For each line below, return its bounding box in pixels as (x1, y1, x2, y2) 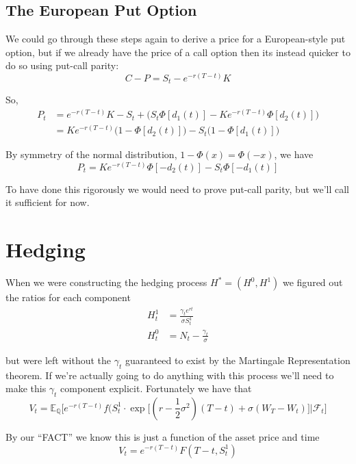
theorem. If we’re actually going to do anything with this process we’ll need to (5, 368, 334, 382)
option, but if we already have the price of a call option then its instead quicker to (5, 44, 351, 59)
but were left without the (5, 352, 112, 367)
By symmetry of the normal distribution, (5, 147, 177, 162)
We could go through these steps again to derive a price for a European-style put (5, 31, 346, 46)
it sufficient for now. (5, 195, 90, 209)
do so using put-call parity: (5, 58, 119, 73)
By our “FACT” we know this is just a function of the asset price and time (5, 429, 320, 443)
